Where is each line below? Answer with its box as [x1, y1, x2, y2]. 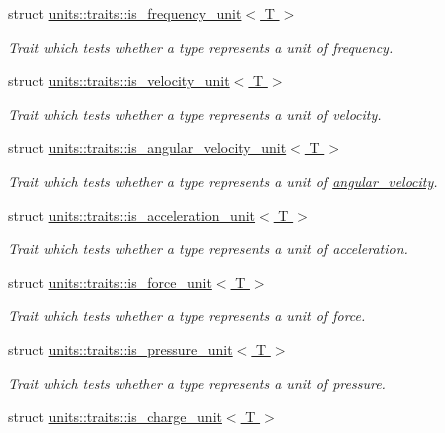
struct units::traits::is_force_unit [8, 271, 212, 292]
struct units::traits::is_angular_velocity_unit [8, 137, 287, 158]
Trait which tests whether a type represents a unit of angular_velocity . [8, 170, 438, 191]
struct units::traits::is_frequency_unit [8, 3, 242, 23]
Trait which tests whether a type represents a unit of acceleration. [8, 238, 408, 259]
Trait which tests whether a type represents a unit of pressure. [8, 372, 386, 393]
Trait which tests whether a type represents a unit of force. [8, 305, 366, 326]
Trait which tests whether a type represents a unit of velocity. [8, 103, 382, 124]
